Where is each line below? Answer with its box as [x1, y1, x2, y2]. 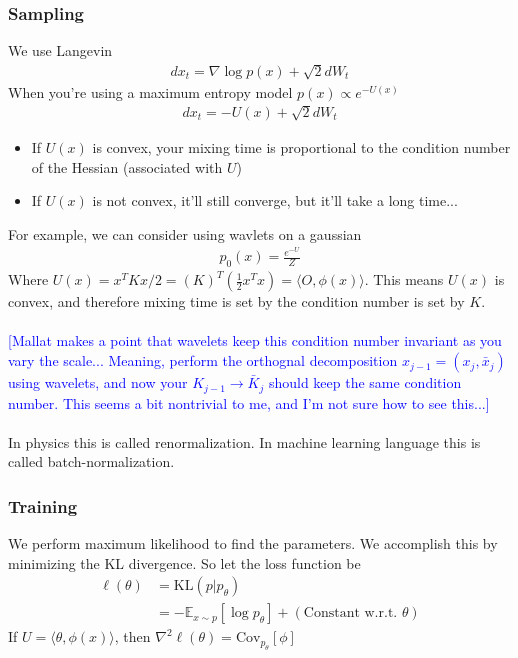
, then [114, 626, 151, 647]
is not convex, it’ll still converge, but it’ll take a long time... [92, 190, 458, 211]
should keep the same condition [268, 372, 462, 393]
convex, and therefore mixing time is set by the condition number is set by [8, 291, 465, 312]
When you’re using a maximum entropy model [8, 81, 293, 102]
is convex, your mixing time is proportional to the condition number [92, 137, 511, 158]
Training [8, 493, 78, 518]
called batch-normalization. [8, 451, 175, 472]
